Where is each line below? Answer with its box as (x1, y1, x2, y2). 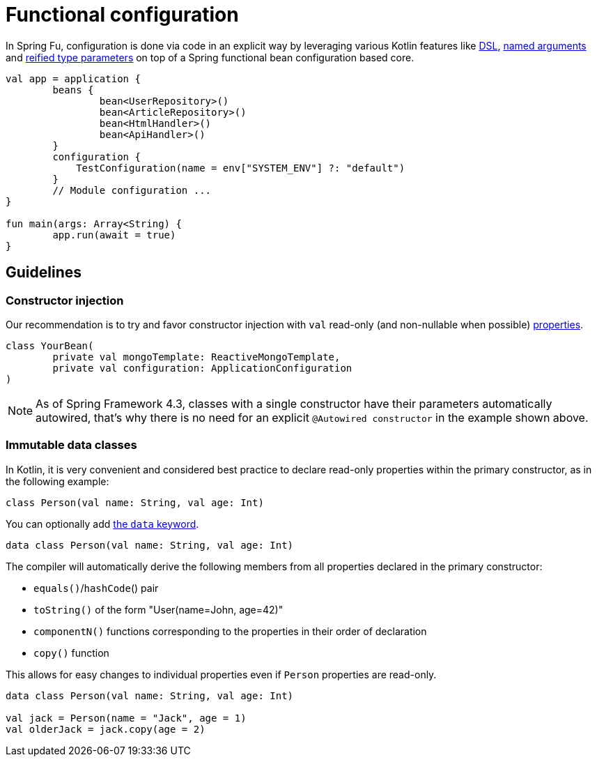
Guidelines (6, 264, 82, 282)
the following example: (6, 475, 109, 487)
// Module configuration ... (52, 184, 212, 196)
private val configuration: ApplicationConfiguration (52, 362, 352, 374)
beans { (52, 84, 94, 96)
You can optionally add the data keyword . (6, 517, 199, 530)
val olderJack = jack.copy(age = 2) (6, 723, 206, 735)
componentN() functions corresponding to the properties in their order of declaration (33, 625, 427, 637)
